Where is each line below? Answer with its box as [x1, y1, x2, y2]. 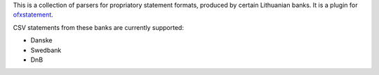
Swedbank [30, 46, 62, 54]
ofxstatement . [13, 10, 54, 19]
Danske [30, 36, 53, 44]
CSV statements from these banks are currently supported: [13, 23, 184, 31]
